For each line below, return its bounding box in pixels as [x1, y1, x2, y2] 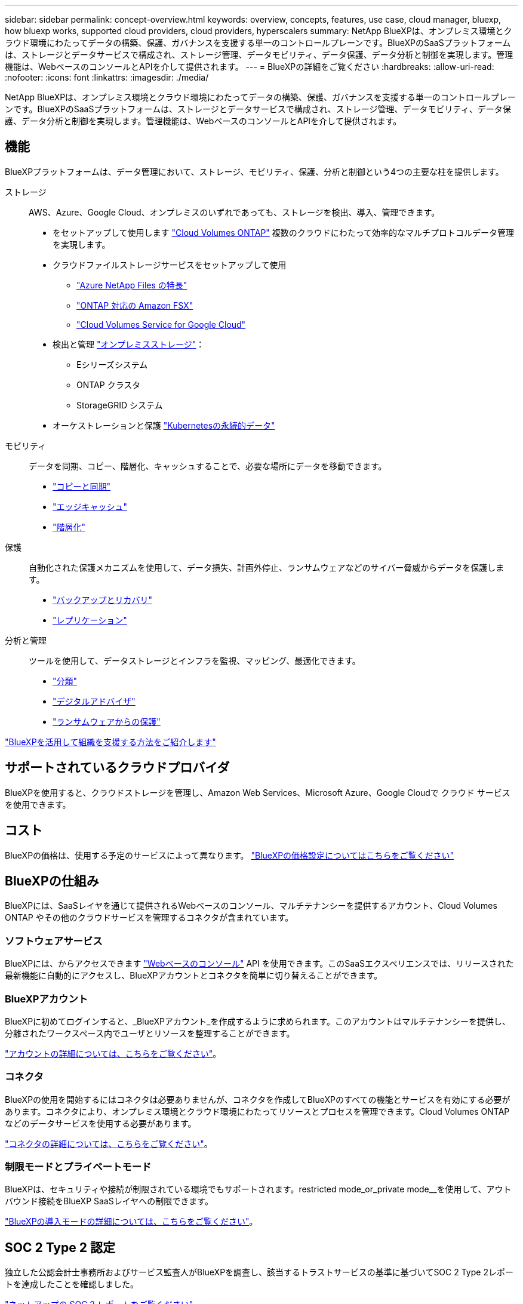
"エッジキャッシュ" [53, 501, 128, 512]
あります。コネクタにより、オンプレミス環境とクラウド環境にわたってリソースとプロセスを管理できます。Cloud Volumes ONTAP [5, 1106, 510, 1117]
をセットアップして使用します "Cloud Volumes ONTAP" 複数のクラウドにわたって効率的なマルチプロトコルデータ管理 [53, 227, 515, 238]
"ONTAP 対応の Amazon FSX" [76, 300, 193, 310]
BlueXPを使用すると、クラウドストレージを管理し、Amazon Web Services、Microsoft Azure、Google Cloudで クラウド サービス [5, 787, 510, 798]
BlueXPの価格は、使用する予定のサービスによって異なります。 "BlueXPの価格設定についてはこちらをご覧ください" [5, 850, 454, 860]
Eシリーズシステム [76, 359, 148, 370]
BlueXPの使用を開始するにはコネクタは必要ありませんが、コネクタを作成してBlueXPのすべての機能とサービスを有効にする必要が [5, 1094, 510, 1105]
